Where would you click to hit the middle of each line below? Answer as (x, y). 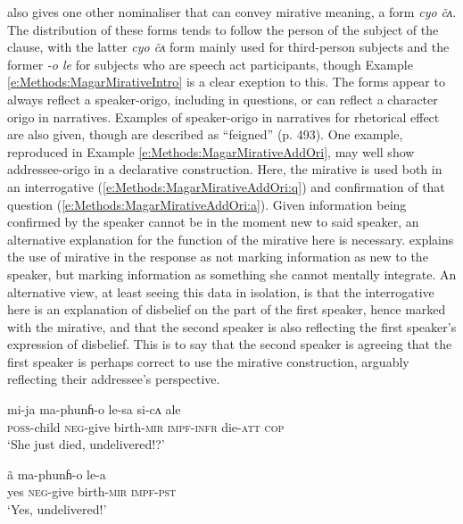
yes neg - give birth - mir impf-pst (92, 491)
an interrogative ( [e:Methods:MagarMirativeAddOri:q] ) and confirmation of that (226, 186)
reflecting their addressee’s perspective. (114, 379)
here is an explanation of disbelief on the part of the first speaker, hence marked (227, 309)
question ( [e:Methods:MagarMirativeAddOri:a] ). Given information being (207, 204)
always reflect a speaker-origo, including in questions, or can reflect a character (223, 99)
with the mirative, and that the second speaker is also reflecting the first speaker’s (232, 326)
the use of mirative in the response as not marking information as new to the (218, 257)
